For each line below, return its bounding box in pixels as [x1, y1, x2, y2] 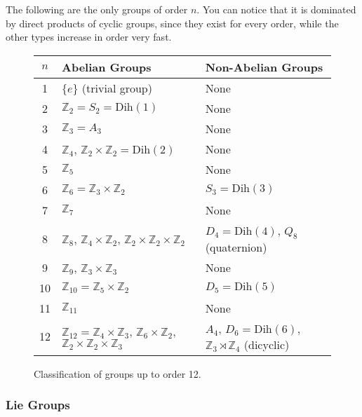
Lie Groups [6, 396, 70, 413]
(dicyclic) [243, 336, 290, 353]
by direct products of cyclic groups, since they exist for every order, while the [6, 15, 339, 30]
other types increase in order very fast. [6, 29, 172, 44]
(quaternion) [205, 238, 267, 255]
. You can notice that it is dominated [196, 2, 356, 16]
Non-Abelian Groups [205, 58, 323, 75]
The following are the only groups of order [6, 2, 188, 16]
